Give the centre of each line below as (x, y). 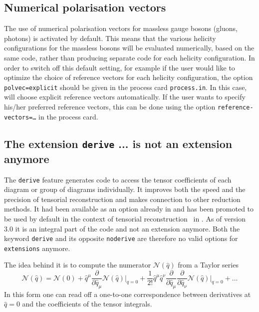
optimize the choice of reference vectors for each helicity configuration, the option (129, 77)
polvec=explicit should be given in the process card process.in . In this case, (126, 87)
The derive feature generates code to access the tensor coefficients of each (118, 179)
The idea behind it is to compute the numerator (78, 265)
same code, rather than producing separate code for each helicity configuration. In (129, 57)
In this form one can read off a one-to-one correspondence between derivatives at (128, 294)
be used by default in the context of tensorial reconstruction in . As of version (125, 218)
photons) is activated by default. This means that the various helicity (110, 38)
